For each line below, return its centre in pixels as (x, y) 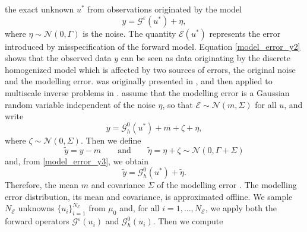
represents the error (245, 33)
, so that (178, 104)
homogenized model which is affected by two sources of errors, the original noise (150, 69)
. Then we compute (188, 221)
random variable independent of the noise (80, 104)
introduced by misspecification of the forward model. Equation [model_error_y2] (153, 46)
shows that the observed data (58, 58)
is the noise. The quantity (129, 33)
